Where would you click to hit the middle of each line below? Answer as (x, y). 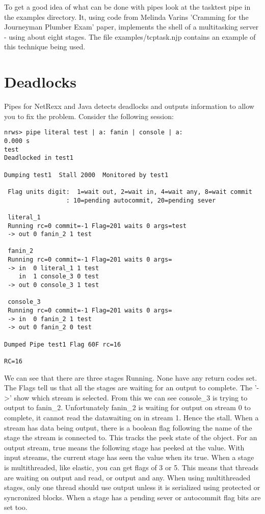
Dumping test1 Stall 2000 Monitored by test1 (86, 175)
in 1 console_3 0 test (59, 277)
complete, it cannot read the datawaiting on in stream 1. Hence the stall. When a (131, 418)
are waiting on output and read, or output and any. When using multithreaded (127, 477)
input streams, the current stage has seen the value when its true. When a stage (129, 457)
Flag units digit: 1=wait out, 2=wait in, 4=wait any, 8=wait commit (130, 192)
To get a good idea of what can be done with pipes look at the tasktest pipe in (127, 7)
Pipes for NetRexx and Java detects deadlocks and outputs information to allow (129, 106)
